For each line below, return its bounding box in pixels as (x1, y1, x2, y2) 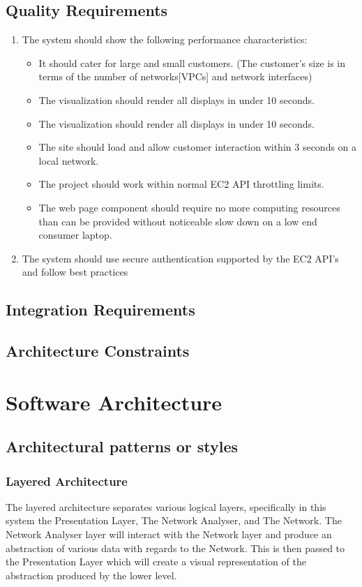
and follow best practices (22, 265, 128, 279)
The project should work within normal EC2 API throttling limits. (38, 177, 324, 191)
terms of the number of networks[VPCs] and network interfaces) (38, 69, 312, 84)
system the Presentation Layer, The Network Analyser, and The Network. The (6, 513, 342, 528)
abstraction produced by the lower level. (6, 567, 177, 582)
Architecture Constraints (6, 340, 190, 362)
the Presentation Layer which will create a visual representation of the (6, 554, 306, 569)
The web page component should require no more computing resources (38, 200, 340, 214)
